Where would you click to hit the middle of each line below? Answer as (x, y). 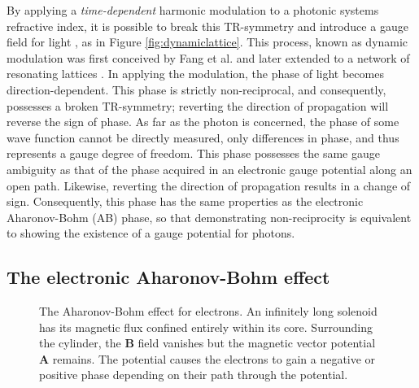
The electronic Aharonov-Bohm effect (168, 277)
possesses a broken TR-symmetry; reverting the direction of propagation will (198, 105)
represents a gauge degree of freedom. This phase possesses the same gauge (193, 153)
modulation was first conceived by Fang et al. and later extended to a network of (208, 57)
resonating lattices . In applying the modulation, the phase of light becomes (195, 74)
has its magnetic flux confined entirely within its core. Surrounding (206, 327)
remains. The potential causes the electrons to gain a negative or (214, 358)
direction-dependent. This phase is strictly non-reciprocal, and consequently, (196, 89)
